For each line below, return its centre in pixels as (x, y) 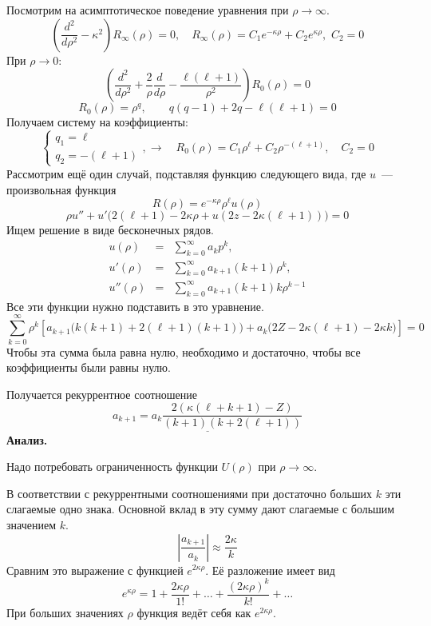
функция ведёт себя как (194, 612)
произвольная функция (61, 189)
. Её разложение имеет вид (270, 570)
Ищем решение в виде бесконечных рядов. (110, 230)
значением (31, 524)
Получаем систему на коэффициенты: (97, 122)
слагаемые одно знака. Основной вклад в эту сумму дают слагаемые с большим (201, 509)
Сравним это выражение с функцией (95, 570)
